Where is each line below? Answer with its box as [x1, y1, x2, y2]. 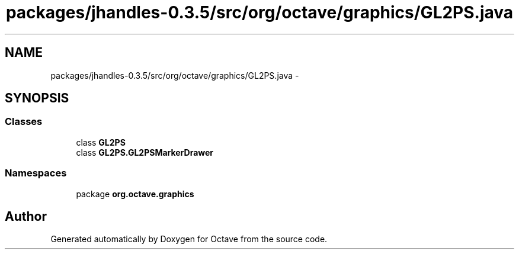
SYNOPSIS [5, 91, 69, 106]
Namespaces [5, 167, 67, 179]
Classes [5, 115, 43, 128]
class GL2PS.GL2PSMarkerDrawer [76, 147, 214, 157]
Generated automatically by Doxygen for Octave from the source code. [50, 234, 328, 245]
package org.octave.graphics [76, 188, 194, 199]
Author [5, 208, 47, 224]
